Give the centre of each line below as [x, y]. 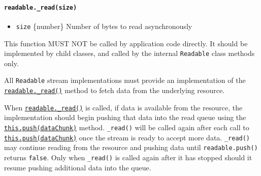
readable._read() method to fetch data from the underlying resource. [115, 90]
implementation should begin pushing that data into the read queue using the [125, 117]
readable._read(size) [41, 7]
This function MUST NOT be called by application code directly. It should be [126, 43]
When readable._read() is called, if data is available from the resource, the [123, 107]
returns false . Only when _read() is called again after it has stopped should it [128, 157]
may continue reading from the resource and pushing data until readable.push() [131, 147]
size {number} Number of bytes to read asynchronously [104, 26]
